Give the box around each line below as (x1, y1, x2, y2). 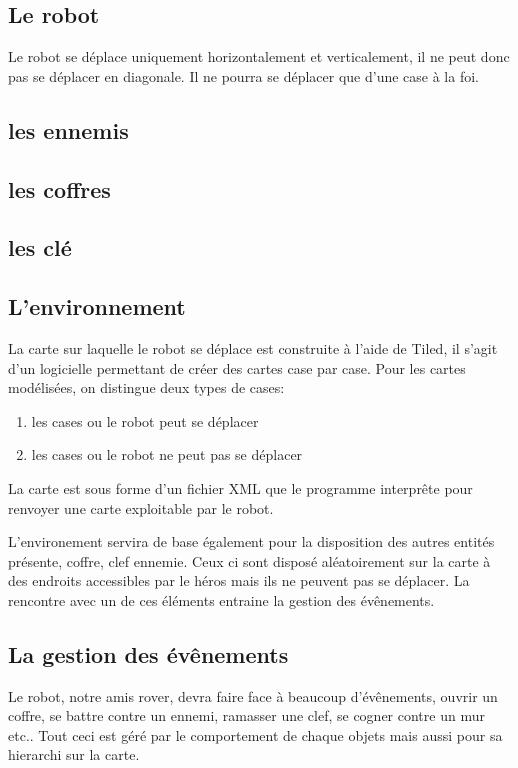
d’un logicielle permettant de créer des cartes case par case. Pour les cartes (8, 357, 466, 378)
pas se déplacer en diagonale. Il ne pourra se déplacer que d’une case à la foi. (8, 65, 479, 86)
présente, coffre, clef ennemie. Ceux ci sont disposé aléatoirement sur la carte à (8, 550, 491, 571)
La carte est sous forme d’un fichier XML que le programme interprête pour (8, 477, 473, 498)
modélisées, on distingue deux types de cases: (8, 377, 285, 398)
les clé (8, 232, 72, 263)
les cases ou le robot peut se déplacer (31, 410, 259, 431)
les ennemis (8, 114, 129, 145)
